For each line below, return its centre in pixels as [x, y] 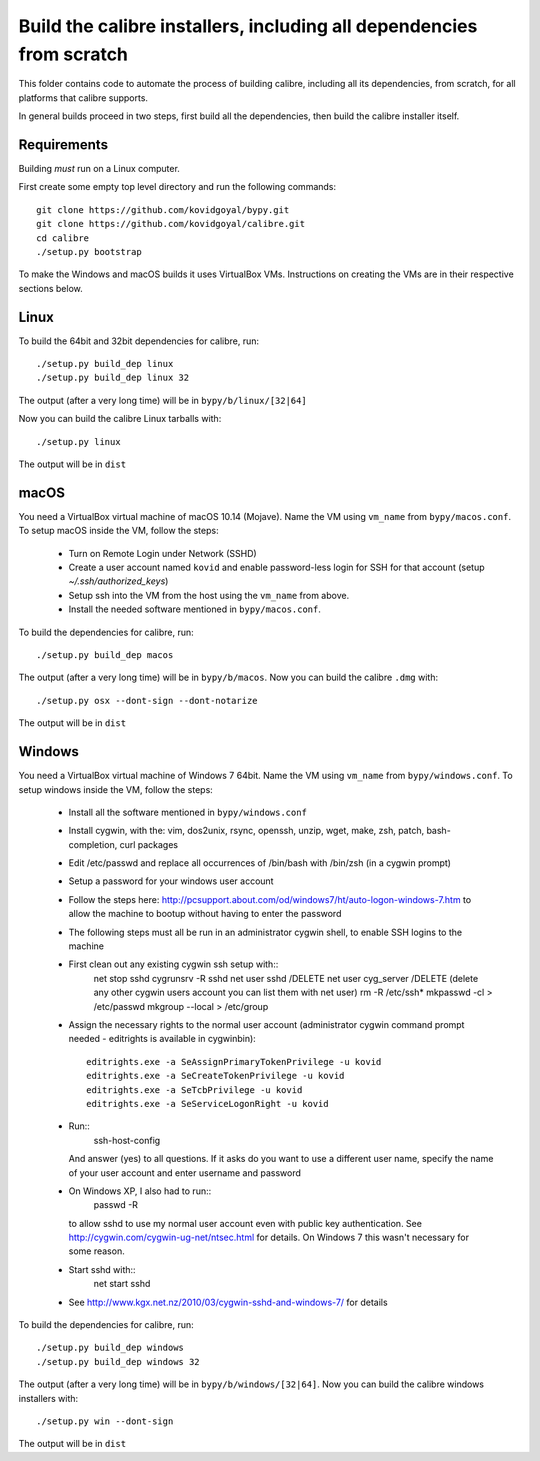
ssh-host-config [127, 1140]
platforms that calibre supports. [83, 97]
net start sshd [122, 1284]
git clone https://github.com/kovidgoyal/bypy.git [163, 209]
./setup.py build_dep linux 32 [113, 378]
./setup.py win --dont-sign [105, 1421]
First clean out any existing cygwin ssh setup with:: [173, 964]
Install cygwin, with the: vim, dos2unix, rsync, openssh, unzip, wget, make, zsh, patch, [246, 831]
